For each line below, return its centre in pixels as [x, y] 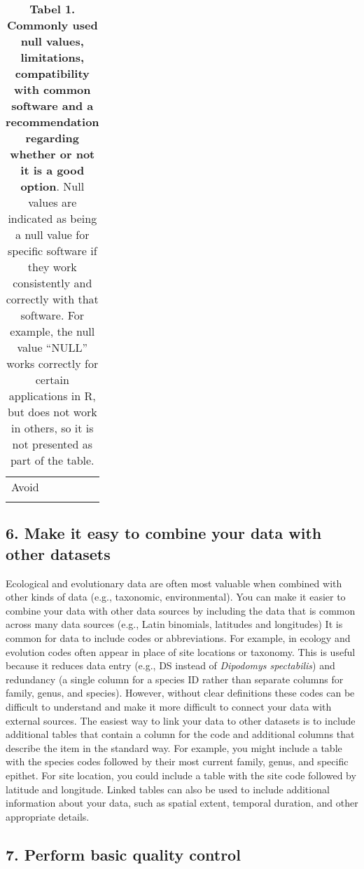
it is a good [52, 170]
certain [52, 379]
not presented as [52, 444]
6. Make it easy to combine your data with [164, 533]
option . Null [52, 186]
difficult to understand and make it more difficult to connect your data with [169, 706]
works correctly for [52, 363]
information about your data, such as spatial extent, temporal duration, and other [182, 803]
